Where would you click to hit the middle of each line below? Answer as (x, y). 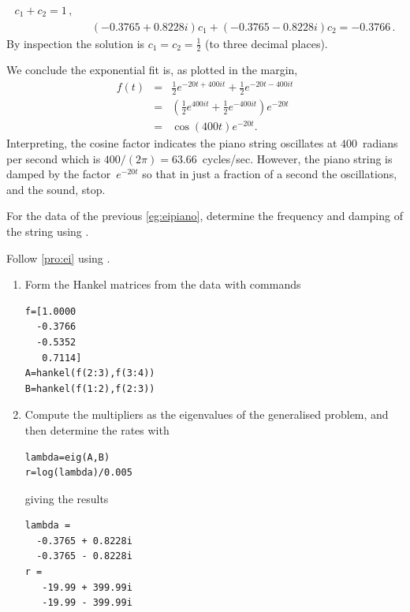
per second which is (54, 158)
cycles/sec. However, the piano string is (297, 158)
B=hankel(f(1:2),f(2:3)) (90, 388)
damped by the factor (59, 174)
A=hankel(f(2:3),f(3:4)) (90, 373)
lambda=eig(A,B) (67, 457)
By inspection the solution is (76, 43)
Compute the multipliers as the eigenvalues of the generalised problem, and (207, 414)
